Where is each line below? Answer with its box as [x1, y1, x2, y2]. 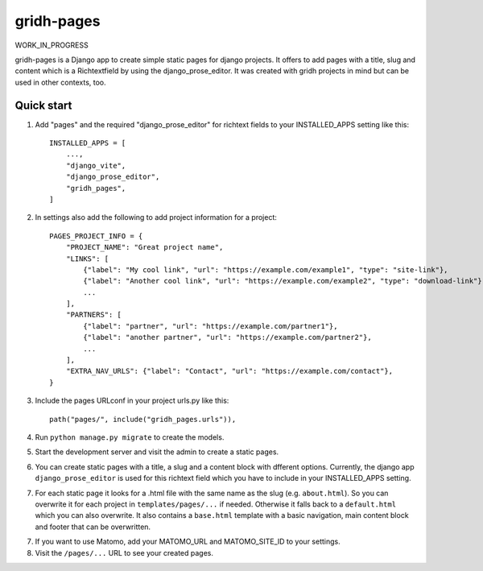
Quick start [14, 98, 72, 112]
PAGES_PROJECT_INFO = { [49, 231, 143, 241]
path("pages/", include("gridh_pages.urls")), [49, 415, 237, 424]
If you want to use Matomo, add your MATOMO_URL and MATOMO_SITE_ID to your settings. [35, 536, 341, 547]
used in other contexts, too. [14, 77, 106, 87]
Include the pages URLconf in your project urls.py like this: [35, 395, 229, 406]
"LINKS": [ [65, 254, 109, 263]
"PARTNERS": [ [65, 310, 122, 320]
